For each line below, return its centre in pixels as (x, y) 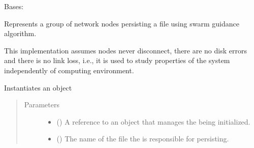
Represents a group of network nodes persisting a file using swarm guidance (122, 23)
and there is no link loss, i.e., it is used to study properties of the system (117, 60)
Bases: (14, 6)
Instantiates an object (38, 87)
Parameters (42, 105)
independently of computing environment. (69, 70)
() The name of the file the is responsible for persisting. (143, 139)
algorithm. (20, 33)
